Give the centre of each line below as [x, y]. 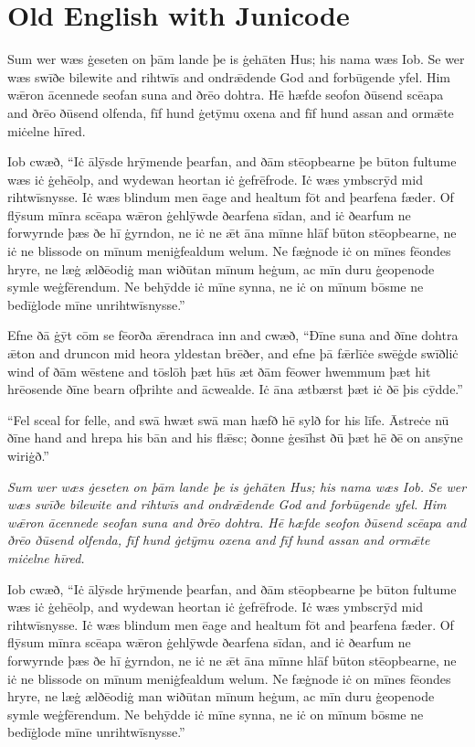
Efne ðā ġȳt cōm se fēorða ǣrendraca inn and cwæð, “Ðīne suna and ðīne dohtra [233, 335]
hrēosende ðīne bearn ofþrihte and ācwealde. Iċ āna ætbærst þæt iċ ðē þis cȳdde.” [235, 389]
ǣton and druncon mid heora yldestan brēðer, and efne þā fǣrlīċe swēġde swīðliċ [233, 353]
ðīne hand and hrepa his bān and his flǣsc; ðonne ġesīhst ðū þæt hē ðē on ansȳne [235, 438]
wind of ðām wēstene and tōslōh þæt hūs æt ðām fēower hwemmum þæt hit [219, 371]
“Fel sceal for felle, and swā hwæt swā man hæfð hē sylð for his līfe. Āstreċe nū [228, 419]
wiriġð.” [28, 455]
